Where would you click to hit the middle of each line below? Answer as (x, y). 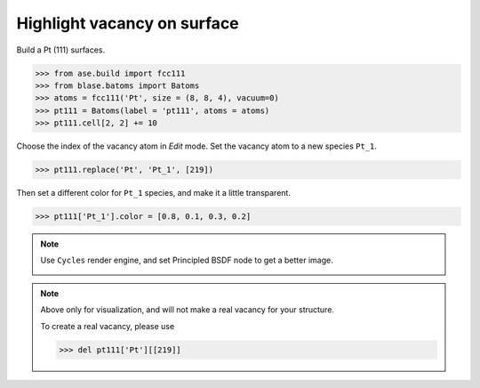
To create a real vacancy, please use (108, 326)
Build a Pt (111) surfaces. (61, 50)
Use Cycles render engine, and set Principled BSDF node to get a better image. (187, 260)
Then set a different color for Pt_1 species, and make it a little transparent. (153, 193)
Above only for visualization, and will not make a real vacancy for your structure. (188, 310)
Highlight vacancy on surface (128, 23)
